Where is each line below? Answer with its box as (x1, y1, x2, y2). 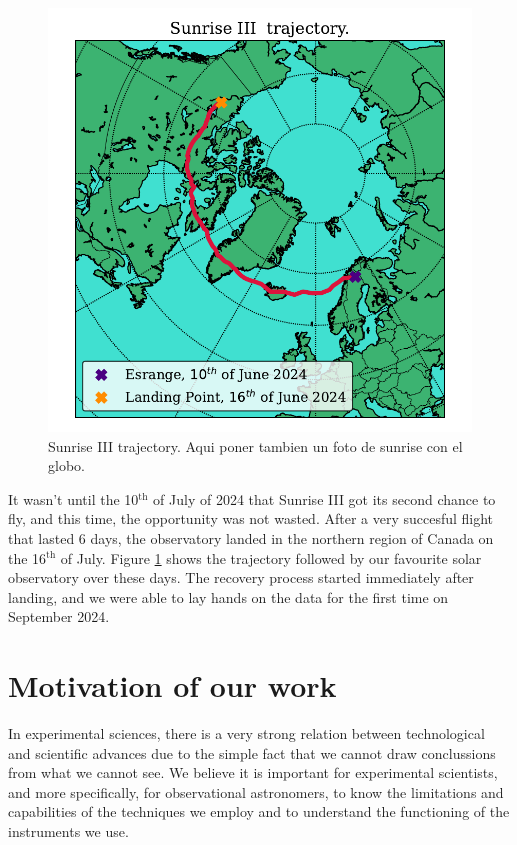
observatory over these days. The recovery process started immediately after (8, 567, 474, 588)
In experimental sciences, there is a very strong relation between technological (8, 723, 485, 744)
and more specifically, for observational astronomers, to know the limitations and (8, 781, 504, 802)
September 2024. (8, 606, 110, 627)
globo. (48, 455, 85, 476)
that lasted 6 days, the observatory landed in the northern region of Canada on (8, 527, 494, 548)
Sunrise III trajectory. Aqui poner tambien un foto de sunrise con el (48, 435, 463, 456)
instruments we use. (8, 821, 129, 842)
